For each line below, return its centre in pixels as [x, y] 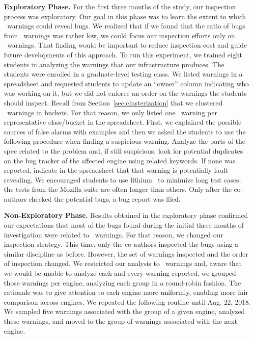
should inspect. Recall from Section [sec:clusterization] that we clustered [113, 102]
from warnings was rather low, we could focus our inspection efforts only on [120, 35]
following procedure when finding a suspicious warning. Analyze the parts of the [125, 141]
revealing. [18, 179]
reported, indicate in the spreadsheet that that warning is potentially [108, 170]
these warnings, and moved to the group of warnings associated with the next [121, 321]
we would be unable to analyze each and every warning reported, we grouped [120, 273]
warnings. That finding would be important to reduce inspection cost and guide [127, 45]
